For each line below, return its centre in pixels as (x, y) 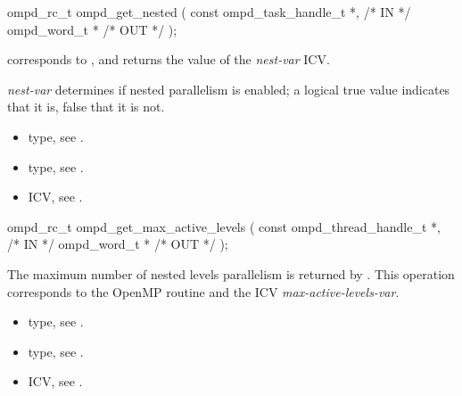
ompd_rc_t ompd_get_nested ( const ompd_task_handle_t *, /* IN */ (209, 12)
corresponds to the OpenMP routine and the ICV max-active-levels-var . (203, 291)
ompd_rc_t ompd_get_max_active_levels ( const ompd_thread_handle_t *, (224, 226)
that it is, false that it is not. (86, 107)
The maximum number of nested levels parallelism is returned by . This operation (231, 273)
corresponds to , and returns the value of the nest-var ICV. (169, 59)
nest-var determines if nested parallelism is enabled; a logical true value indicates (229, 89)
